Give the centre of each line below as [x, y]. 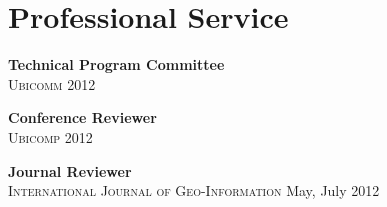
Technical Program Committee [116, 64]
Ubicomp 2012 [50, 136]
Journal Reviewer [70, 170]
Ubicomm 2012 [52, 83]
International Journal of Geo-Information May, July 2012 [194, 190]
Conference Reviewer [82, 117]
